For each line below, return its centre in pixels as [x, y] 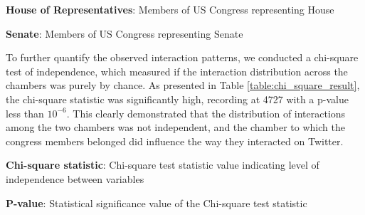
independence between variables [75, 178]
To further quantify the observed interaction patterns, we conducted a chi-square [182, 57]
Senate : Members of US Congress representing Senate [125, 33]
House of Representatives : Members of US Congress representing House [170, 9]
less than [25, 113]
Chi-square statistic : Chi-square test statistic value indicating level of [163, 165]
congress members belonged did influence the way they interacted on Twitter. [175, 141]
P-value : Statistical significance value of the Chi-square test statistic [157, 203]
